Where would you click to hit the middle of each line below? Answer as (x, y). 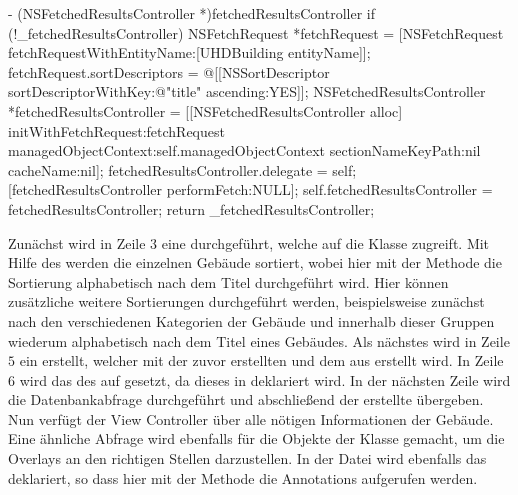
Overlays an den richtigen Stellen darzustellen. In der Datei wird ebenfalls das (247, 458)
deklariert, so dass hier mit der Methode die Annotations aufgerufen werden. (243, 477)
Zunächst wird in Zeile (77, 242)
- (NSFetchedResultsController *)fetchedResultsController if (192, 13)
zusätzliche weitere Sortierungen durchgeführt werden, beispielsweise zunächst (246, 301)
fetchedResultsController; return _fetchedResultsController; (191, 208)
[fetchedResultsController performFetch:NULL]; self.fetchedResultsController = (250, 189)
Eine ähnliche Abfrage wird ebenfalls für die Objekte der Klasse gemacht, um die (256, 438)
